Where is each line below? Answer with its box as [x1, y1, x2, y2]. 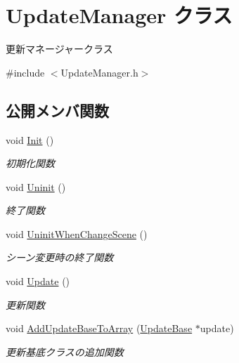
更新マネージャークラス [6, 41, 113, 56]
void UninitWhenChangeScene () [6, 226, 148, 241]
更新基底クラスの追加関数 [6, 344, 124, 359]
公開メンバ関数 [6, 99, 109, 121]
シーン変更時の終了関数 [6, 250, 114, 265]
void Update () [6, 274, 70, 289]
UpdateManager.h [60, 65, 138, 79]
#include [6, 65, 45, 79]
